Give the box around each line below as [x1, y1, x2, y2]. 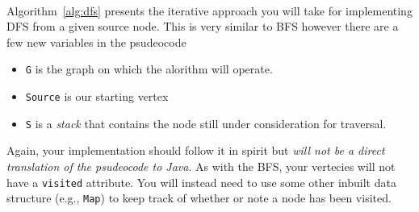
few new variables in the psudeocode [6, 33, 186, 50]
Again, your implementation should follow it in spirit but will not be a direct [6, 142, 385, 159]
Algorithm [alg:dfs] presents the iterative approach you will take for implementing [6, 2, 413, 19]
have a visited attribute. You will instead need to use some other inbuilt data [6, 173, 396, 190]
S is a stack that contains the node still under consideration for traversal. [25, 114, 387, 131]
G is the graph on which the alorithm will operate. [25, 60, 273, 77]
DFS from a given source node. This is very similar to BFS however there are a [6, 18, 399, 35]
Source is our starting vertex [25, 88, 169, 105]
